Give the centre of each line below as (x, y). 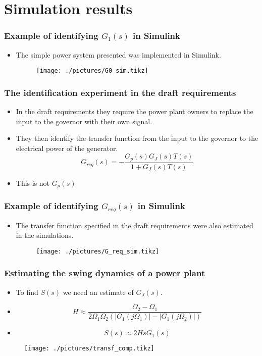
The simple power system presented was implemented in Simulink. (118, 54)
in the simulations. (45, 235)
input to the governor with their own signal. (84, 121)
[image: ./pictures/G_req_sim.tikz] (98, 251)
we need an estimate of (98, 292)
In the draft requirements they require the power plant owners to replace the (135, 111)
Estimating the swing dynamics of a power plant (105, 273)
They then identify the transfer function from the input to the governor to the (137, 138)
